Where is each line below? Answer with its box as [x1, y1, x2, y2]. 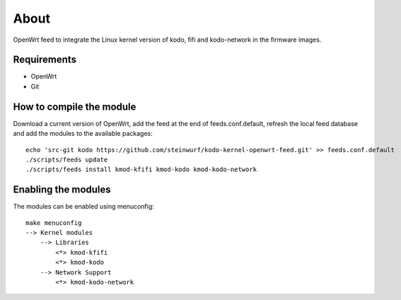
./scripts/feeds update [25, 156, 108, 163]
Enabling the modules [13, 184, 111, 196]
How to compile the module [13, 100, 136, 112]
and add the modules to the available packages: [13, 129, 153, 138]
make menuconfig [25, 219, 82, 226]
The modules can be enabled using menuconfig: [13, 202, 155, 211]
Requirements [13, 54, 77, 66]
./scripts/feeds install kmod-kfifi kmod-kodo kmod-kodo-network [25, 166, 257, 173]
